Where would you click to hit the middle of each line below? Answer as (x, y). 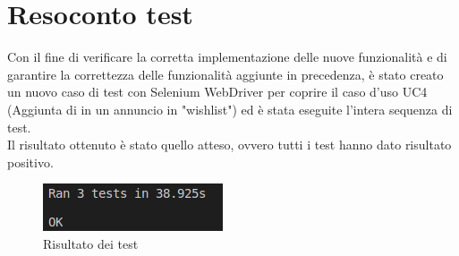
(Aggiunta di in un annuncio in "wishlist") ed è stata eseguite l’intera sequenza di (230, 109)
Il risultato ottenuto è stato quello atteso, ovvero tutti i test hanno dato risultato (229, 145)
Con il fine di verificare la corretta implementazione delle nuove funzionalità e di (227, 57)
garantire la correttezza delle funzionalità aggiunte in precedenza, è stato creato (225, 74)
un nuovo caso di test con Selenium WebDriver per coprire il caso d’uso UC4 (217, 92)
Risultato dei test (91, 243)
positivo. (30, 162)
